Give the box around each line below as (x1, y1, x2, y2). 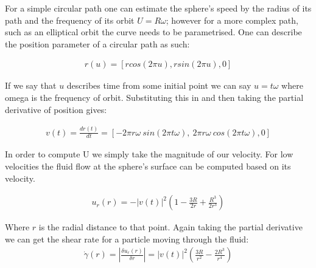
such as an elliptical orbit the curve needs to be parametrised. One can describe (5, 26, 302, 38)
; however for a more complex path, (166, 13, 298, 26)
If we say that (5, 79, 57, 92)
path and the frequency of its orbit (5, 13, 135, 26)
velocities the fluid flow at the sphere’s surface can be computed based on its (5, 159, 291, 172)
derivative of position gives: (5, 103, 107, 115)
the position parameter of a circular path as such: (5, 37, 190, 50)
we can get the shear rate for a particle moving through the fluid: (5, 232, 249, 245)
